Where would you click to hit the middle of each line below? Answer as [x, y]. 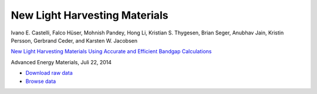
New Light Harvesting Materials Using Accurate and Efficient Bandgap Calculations [111, 51]
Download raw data [49, 73]
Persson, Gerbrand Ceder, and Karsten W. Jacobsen [74, 40]
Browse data [41, 81]
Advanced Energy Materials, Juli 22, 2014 [61, 62]
